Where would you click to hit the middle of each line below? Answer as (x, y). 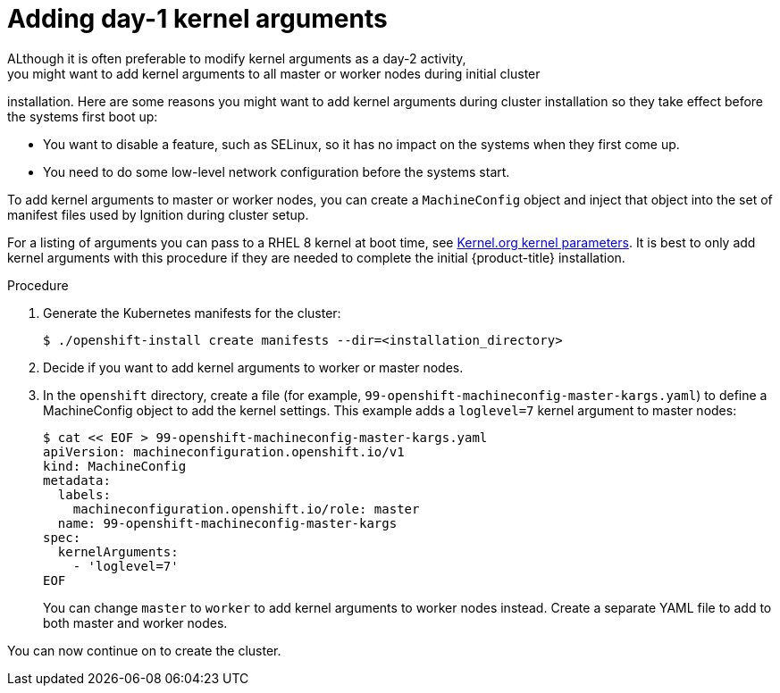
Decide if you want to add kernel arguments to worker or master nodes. (253, 367)
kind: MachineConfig (115, 466)
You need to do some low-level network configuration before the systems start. (277, 171)
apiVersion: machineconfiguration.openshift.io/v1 (224, 451)
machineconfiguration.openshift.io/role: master (246, 509)
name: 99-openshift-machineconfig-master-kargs (227, 523)
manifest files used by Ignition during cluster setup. (158, 214)
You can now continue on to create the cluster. (144, 650)
